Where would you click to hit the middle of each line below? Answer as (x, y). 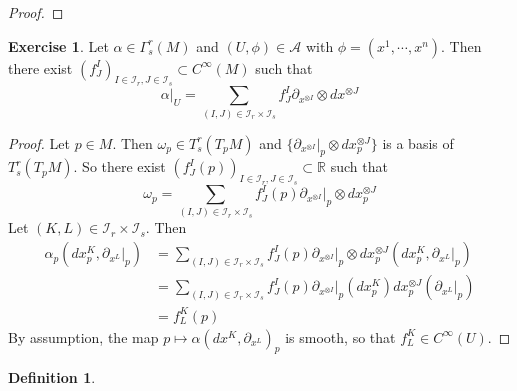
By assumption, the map (83, 336)
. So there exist (119, 166)
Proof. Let (39, 142)
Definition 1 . (52, 377)
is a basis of (418, 142)
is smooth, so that (340, 336)
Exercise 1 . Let (58, 45)
